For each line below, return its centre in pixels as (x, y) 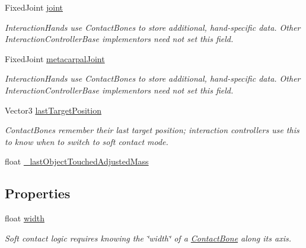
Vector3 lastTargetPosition (53, 110)
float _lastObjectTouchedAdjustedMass (77, 161)
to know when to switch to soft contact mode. (87, 141)
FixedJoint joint (34, 7)
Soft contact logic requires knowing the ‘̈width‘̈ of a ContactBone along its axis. (148, 238)
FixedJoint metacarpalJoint (55, 58)
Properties (38, 193)
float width (25, 218)
